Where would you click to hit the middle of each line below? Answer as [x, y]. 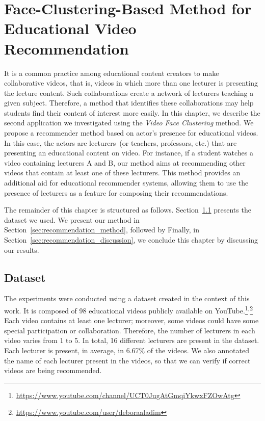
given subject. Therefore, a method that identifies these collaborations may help [129, 103]
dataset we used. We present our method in [72, 219]
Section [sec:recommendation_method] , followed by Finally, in [102, 230]
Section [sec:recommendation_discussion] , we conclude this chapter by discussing [131, 240]
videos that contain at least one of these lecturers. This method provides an [122, 173]
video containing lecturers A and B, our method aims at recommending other [125, 162]
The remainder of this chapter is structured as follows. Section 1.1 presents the [128, 210]
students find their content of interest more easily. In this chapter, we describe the [132, 112]
